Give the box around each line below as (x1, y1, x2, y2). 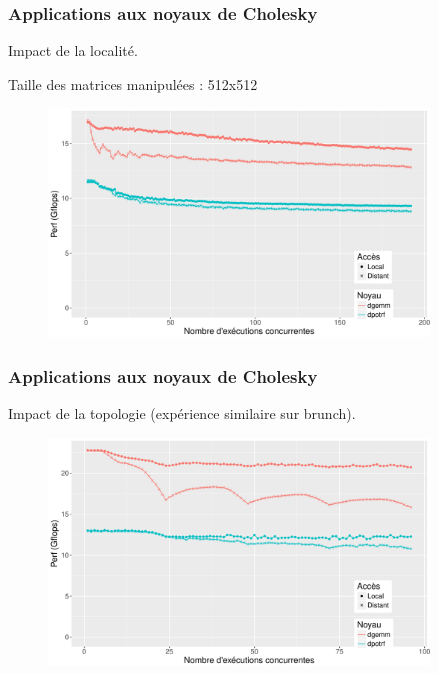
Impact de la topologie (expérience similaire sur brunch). (8, 403, 356, 424)
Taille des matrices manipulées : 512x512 (8, 73, 258, 94)
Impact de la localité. (8, 40, 138, 61)
